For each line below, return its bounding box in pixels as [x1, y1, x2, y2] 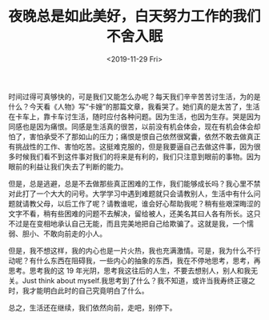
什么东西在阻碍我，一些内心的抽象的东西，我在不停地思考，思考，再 [35, 255, 261, 265]
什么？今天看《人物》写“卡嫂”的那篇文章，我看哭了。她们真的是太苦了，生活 [8, 102, 260, 111]
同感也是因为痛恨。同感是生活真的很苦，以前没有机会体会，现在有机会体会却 [8, 122, 261, 131]
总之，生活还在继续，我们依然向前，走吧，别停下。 [8, 302, 177, 312]
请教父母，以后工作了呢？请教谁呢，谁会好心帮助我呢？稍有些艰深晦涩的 [22, 198, 261, 208]
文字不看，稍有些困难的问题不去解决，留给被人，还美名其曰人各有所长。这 [8, 209, 254, 218]
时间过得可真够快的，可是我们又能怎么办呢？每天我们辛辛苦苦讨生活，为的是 [8, 91, 261, 101]
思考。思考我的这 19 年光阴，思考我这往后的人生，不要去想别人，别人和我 [8, 266, 251, 275]
